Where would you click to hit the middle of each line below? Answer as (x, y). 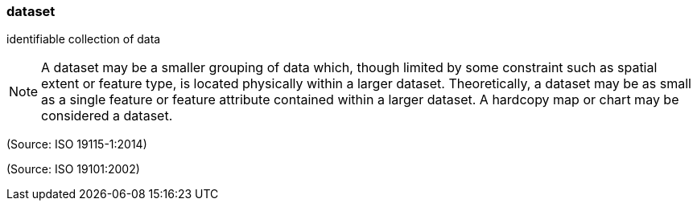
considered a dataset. (107, 116)
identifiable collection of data (84, 39)
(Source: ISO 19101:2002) (73, 169)
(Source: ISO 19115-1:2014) (77, 144)
